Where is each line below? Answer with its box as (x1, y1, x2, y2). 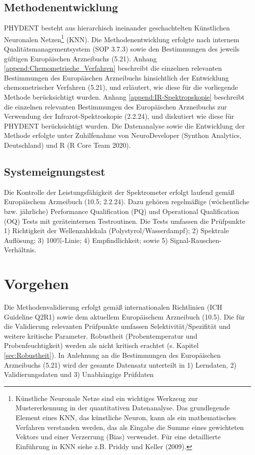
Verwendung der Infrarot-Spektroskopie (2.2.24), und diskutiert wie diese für (4, 111, 234, 121)
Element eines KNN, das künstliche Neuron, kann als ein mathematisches (15, 412, 236, 422)
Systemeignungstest (4, 163, 105, 179)
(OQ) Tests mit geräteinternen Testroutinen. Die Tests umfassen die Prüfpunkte (4, 215, 245, 226)
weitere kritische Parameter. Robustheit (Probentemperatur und (4, 330, 198, 341)
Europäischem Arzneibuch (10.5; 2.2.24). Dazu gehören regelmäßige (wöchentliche (4, 196, 250, 207)
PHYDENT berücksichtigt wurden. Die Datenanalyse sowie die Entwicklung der (4, 120, 245, 131)
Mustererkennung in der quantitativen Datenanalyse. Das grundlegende (15, 402, 230, 413)
